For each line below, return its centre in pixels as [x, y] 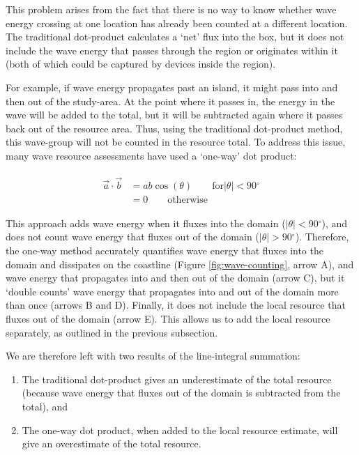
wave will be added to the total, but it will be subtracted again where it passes [174, 115]
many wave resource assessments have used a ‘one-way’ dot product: [151, 155]
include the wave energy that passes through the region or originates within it [172, 50]
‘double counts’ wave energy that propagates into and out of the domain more [172, 291]
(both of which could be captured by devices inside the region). [141, 64]
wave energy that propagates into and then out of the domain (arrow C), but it [175, 278]
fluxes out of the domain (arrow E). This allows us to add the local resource [168, 318]
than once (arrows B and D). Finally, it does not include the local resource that [176, 305]
